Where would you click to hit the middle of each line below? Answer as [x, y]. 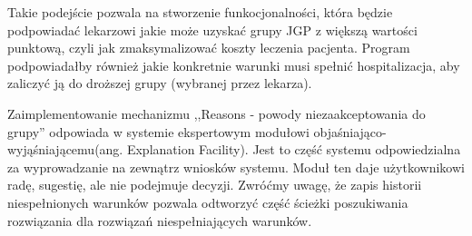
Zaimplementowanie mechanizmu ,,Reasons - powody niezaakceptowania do [216, 113]
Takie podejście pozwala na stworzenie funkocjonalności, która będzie [200, 12]
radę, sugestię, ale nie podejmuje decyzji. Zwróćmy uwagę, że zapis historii [215, 185]
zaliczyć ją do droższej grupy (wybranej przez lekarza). [160, 83]
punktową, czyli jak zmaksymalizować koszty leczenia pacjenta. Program [209, 48]
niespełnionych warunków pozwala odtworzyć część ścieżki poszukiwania [208, 202]
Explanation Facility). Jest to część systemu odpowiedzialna [294, 149]
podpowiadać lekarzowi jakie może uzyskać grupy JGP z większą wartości [212, 29]
